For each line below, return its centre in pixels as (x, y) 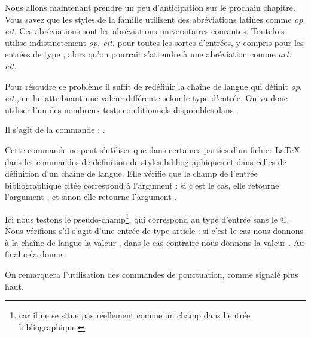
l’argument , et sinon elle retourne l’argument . (91, 197)
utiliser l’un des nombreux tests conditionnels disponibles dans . (122, 109)
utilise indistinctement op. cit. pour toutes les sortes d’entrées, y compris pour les (154, 42)
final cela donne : (36, 254)
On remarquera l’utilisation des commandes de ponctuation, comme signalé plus (152, 274)
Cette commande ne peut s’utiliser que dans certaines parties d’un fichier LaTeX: (154, 149)
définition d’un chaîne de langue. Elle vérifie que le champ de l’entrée (131, 173)
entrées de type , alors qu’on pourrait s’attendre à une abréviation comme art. (148, 54)
